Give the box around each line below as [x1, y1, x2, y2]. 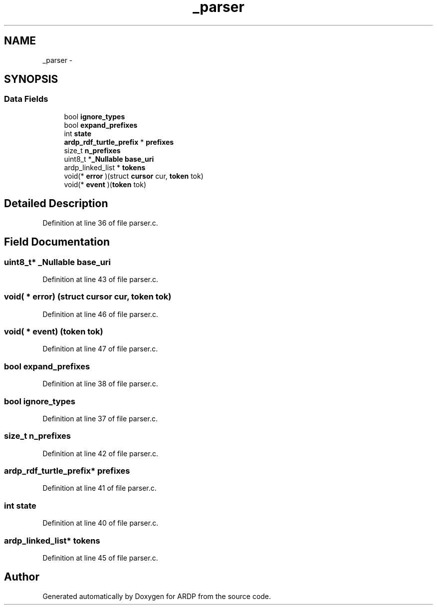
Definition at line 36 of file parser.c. [42, 218, 158, 227]
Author [4, 571, 39, 584]
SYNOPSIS [4, 73, 58, 86]
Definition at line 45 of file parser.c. [42, 553, 158, 562]
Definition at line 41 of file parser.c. [42, 484, 157, 493]
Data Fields [4, 94, 48, 104]
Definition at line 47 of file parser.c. [42, 344, 158, 353]
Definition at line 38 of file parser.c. [42, 379, 158, 388]
